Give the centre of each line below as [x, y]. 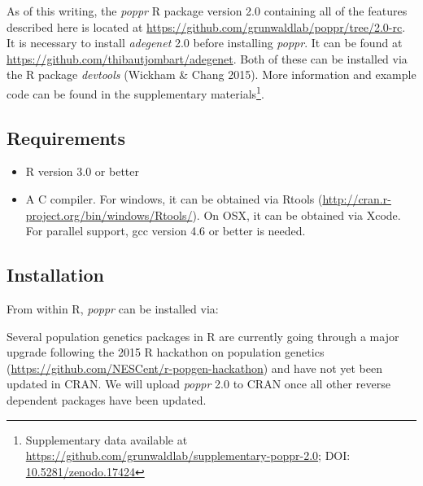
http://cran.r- [357, 199]
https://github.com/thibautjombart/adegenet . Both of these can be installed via [207, 58]
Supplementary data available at [107, 439]
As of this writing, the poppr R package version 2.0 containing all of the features [207, 11]
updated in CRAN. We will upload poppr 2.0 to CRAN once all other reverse [198, 384]
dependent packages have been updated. [107, 399]
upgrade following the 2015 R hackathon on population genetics [166, 352]
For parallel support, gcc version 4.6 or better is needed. [166, 231]
